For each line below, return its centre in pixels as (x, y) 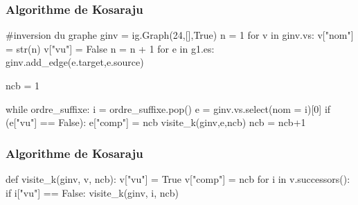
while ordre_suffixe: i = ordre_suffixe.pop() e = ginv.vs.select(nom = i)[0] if (168, 108)
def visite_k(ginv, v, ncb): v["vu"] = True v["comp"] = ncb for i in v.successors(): (178, 179)
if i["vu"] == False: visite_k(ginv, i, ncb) (92, 192)
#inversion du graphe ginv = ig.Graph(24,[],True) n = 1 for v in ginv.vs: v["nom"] (180, 35)
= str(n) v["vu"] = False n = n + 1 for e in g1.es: (110, 48)
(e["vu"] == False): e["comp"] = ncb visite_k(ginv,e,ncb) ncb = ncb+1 (156, 122)
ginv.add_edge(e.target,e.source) (75, 62)
